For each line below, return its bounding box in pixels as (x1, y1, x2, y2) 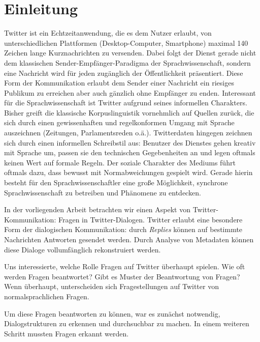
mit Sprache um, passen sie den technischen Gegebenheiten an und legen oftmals (4, 147, 255, 158)
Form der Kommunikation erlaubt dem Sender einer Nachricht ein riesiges (4, 77, 234, 88)
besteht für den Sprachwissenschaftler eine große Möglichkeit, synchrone (4, 177, 228, 188)
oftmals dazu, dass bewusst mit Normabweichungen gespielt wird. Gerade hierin (4, 167, 253, 178)
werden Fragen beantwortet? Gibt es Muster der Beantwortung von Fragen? (4, 271, 240, 281)
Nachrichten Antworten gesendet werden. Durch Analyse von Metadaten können (4, 234, 254, 244)
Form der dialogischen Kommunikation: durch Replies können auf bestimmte (4, 224, 243, 235)
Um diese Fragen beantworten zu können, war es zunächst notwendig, (4, 308, 220, 319)
